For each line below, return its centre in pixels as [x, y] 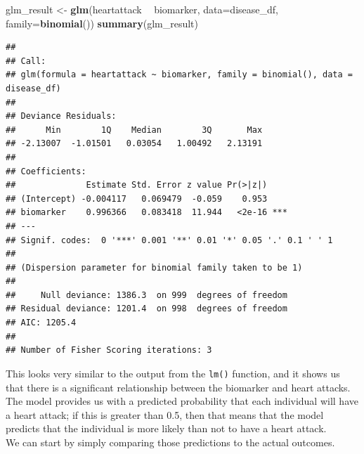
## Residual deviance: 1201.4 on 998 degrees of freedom [147, 309]
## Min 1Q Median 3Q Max [134, 130]
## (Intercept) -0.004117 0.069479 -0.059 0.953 [137, 199]
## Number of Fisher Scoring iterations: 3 [109, 350]
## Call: [26, 61]
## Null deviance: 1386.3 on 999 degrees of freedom [147, 295]
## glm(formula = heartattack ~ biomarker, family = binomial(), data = [179, 75]
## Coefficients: [46, 171]
